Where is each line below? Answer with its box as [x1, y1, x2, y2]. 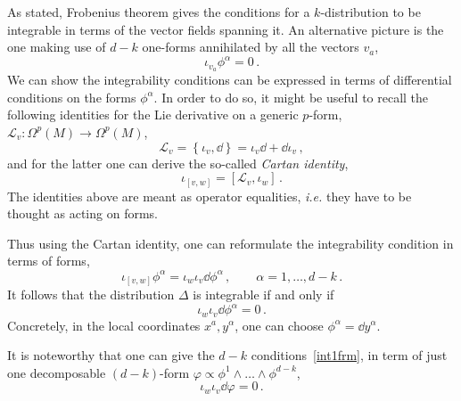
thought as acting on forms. [7, 204, 158, 223]
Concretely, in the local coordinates [7, 315, 201, 334]
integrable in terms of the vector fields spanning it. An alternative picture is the [7, 20, 444, 38]
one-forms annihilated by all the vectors [142, 37, 359, 56]
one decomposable [7, 363, 106, 381]
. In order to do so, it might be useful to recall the [153, 87, 429, 106]
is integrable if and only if [193, 285, 334, 304]
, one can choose [235, 315, 324, 334]
